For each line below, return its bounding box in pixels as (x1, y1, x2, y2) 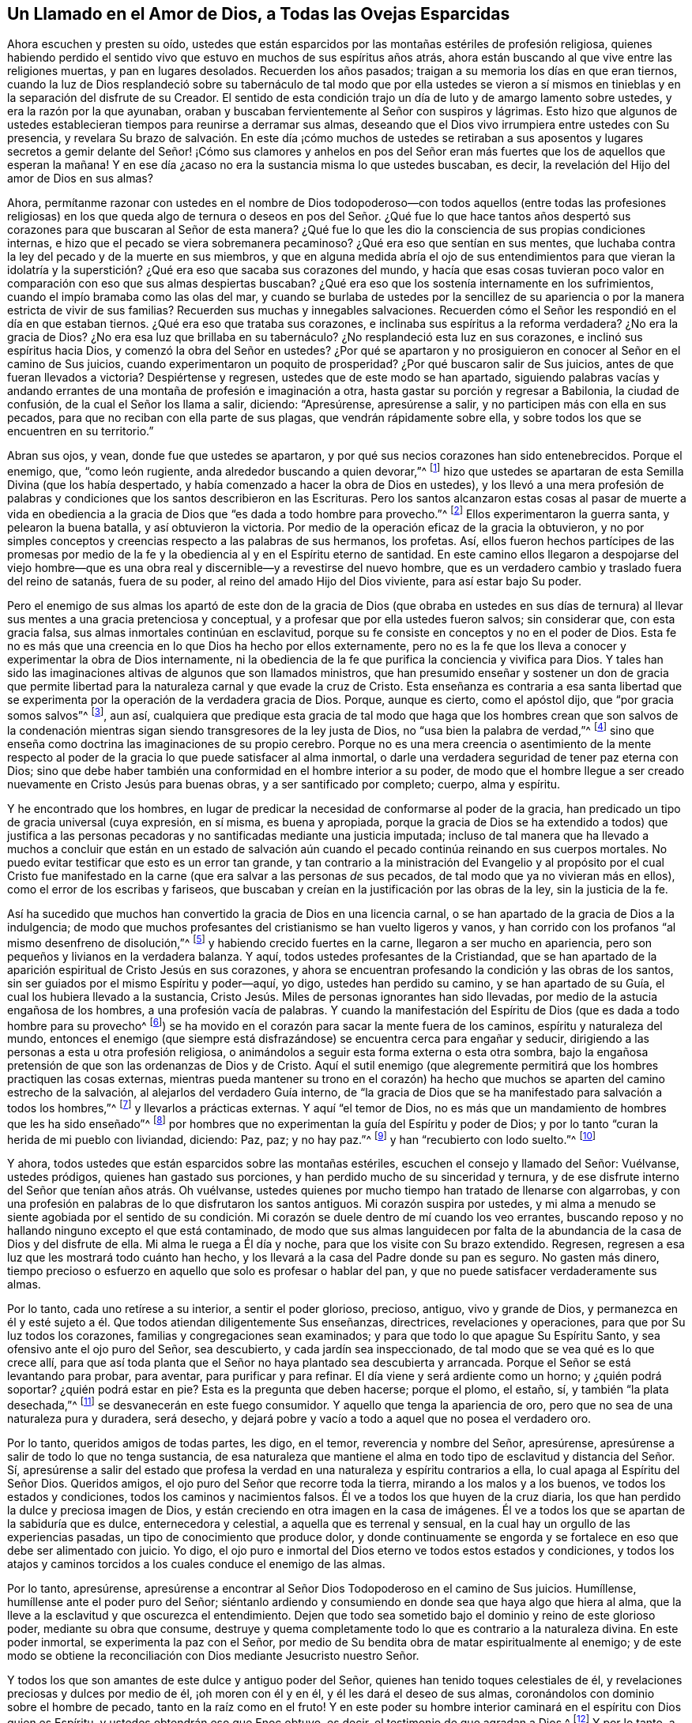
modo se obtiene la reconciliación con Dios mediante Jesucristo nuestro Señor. (7, 1648, 419, 1662)
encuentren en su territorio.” (7, 424, 154, 438)
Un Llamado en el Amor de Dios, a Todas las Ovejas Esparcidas (7, 4, 510, 24)
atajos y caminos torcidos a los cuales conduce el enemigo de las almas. (7, 1556, 385, 1571)
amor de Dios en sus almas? (7, 171, 153, 186)
